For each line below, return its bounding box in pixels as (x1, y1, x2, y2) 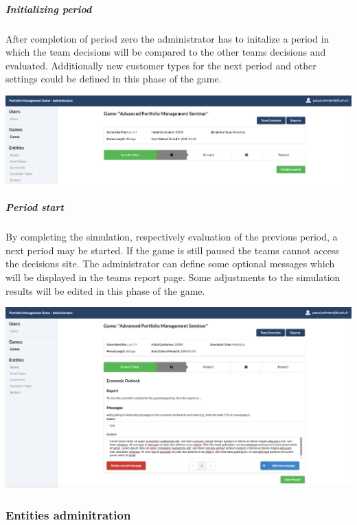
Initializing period (5, 1, 92, 16)
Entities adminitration (5, 506, 131, 523)
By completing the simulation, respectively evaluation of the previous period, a (5, 230, 338, 244)
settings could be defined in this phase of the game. (5, 71, 222, 86)
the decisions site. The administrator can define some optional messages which (5, 256, 335, 271)
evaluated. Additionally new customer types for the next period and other (5, 58, 316, 72)
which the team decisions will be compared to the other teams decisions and (5, 45, 326, 59)
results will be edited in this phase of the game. (5, 283, 205, 298)
